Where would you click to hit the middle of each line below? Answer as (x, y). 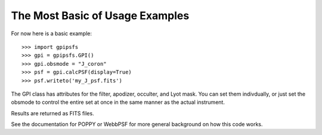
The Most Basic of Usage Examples (100, 16)
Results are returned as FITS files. (53, 113)
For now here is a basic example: (52, 33)
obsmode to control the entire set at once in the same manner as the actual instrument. (118, 102)
